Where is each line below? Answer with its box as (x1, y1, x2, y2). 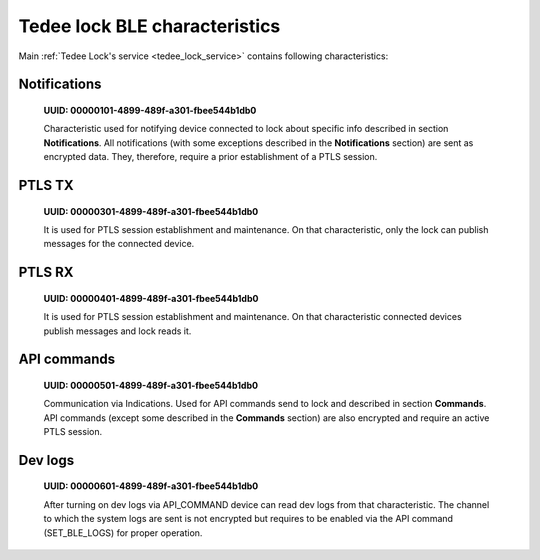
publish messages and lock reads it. (43, 325, 192, 337)
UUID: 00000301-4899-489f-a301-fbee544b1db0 (43, 205, 259, 217)
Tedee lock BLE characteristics (18, 15, 281, 37)
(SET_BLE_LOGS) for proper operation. (43, 526, 203, 539)
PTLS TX (18, 176, 74, 194)
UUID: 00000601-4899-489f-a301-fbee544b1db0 (43, 480, 259, 492)
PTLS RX (18, 264, 74, 281)
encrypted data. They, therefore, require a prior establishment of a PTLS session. (43, 151, 378, 163)
